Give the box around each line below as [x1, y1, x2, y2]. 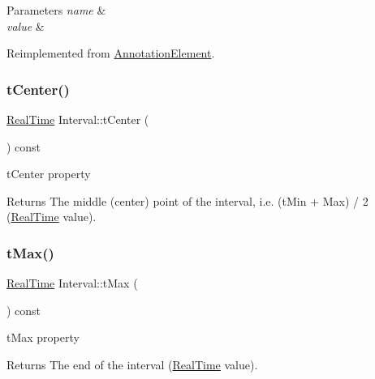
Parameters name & [6, 2, 106, 18]
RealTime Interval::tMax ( [6, 275, 138, 292]
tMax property [6, 329, 80, 346]
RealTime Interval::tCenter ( [6, 111, 149, 127]
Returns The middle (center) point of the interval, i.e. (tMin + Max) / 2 [6, 192, 369, 209]
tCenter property [6, 165, 91, 182]
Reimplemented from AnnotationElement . [6, 45, 215, 62]
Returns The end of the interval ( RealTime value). [6, 356, 258, 373]
